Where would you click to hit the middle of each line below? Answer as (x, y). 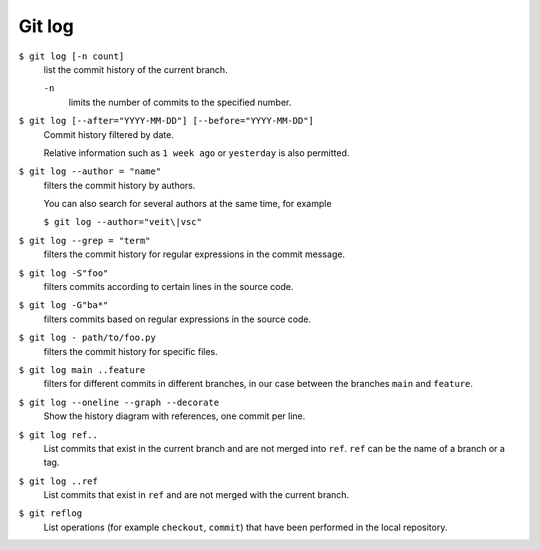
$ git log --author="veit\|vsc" (122, 222)
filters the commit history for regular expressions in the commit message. (194, 254)
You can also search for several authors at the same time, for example (187, 204)
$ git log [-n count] (71, 56)
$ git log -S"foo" (63, 273)
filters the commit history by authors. (119, 185)
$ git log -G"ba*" (63, 305)
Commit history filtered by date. (108, 134)
